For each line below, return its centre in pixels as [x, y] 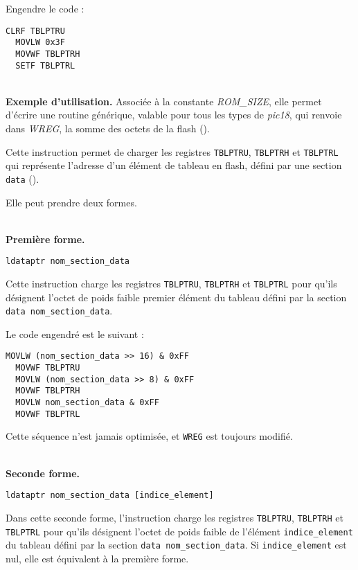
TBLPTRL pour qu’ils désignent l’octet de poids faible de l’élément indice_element [179, 531]
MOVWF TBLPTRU [48, 368]
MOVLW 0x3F [40, 43]
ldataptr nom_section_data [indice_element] [110, 496]
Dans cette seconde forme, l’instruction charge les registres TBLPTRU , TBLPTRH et [174, 517]
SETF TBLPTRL [45, 65]
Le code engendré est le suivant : [75, 333]
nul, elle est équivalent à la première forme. [97, 558]
